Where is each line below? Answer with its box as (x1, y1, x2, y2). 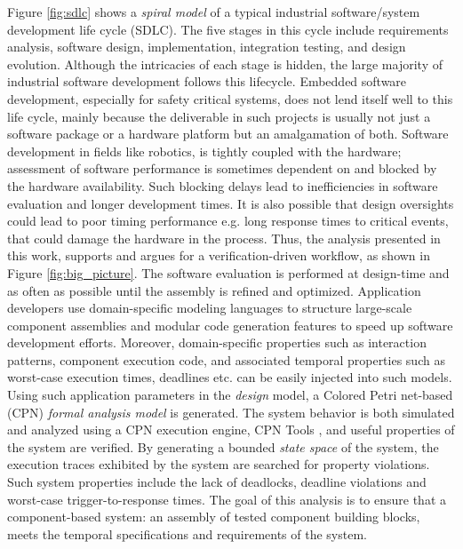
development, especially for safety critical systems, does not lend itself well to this (7, 89, 453, 107)
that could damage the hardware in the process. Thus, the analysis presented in (7, 228, 441, 247)
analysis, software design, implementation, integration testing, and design (7, 37, 406, 56)
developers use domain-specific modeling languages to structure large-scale (7, 298, 412, 317)
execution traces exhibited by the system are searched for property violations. (7, 455, 430, 473)
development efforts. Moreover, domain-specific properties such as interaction (7, 333, 427, 352)
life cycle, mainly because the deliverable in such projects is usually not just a (7, 107, 431, 125)
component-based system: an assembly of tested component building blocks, (7, 507, 420, 526)
